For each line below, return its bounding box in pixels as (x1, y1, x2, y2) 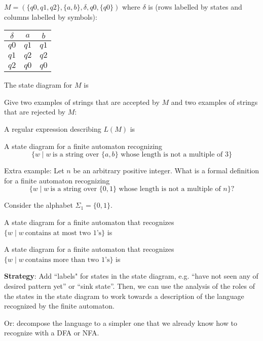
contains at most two (25, 229, 91, 237)
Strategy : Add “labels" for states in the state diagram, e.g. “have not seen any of (4, 271, 258, 281)
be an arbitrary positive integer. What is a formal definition (73, 165, 259, 176)
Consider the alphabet (4, 200, 73, 210)
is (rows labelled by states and (148, 2, 242, 12)
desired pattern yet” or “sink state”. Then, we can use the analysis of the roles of (4, 280, 255, 291)
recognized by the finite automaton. (4, 300, 115, 311)
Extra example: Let (4, 165, 64, 176)
